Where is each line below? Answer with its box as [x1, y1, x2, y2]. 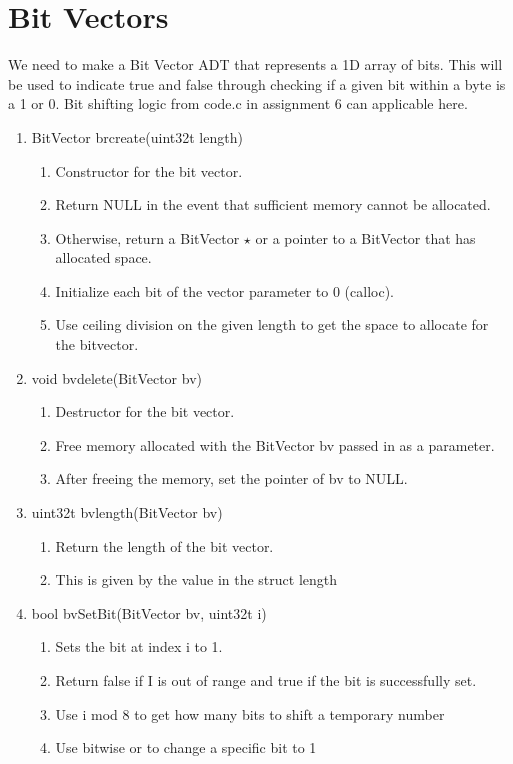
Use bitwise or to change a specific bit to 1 [55, 737, 317, 758]
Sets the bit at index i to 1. [55, 636, 223, 657]
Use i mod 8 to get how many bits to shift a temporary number [55, 703, 445, 724]
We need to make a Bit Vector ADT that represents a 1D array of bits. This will [8, 54, 503, 75]
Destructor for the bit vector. [55, 401, 235, 422]
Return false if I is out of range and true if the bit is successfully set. [55, 670, 477, 690]
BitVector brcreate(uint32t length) [31, 126, 243, 147]
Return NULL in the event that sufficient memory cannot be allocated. [55, 194, 491, 215]
